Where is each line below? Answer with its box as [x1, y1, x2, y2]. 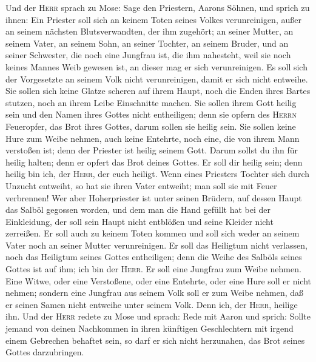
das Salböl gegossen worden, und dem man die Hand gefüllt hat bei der [5, 203, 271, 216]
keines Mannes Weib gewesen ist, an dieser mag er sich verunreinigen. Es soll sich [5, 60, 308, 73]
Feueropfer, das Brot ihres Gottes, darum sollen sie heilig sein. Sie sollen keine [5, 119, 296, 132]
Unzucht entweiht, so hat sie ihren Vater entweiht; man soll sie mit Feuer [5, 179, 277, 192]
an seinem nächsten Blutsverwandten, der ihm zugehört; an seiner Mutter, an [5, 25, 294, 38]
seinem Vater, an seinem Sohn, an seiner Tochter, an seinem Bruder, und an [5, 36, 289, 49]
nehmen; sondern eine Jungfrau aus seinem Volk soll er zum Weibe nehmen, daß [5, 286, 304, 299]
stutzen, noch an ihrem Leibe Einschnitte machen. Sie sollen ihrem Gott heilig [5, 96, 297, 109]
